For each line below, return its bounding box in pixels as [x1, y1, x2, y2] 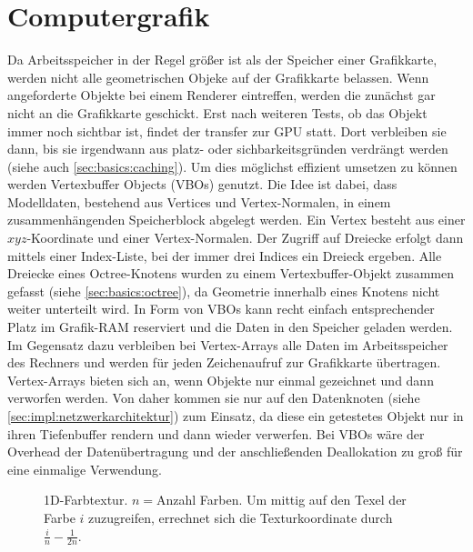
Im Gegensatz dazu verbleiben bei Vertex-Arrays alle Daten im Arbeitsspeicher [7, 335, 448, 354]
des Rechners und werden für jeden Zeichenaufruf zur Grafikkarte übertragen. [7, 353, 441, 372]
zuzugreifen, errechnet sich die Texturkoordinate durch [88, 507, 393, 527]
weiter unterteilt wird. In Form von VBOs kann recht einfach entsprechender [7, 299, 435, 318]
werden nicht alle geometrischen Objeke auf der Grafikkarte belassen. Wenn [7, 67, 429, 86]
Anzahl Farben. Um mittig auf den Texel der [156, 490, 407, 509]
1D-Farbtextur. [44, 490, 128, 509]
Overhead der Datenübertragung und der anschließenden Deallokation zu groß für [7, 442, 463, 461]
